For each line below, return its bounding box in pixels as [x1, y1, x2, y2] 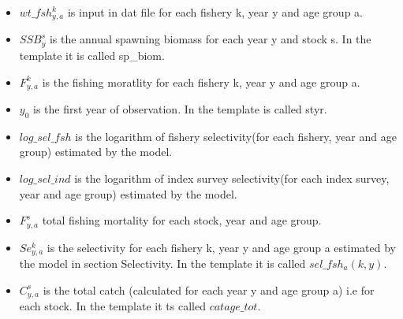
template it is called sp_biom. [19, 46, 165, 63]
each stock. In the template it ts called [19, 298, 206, 314]
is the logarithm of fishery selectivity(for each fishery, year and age [75, 128, 397, 144]
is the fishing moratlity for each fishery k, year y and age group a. [42, 73, 360, 90]
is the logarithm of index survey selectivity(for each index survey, [74, 169, 390, 186]
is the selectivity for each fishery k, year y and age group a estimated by [47, 239, 396, 255]
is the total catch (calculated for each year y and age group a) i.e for [43, 281, 375, 298]
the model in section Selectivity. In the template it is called [19, 255, 306, 272]
